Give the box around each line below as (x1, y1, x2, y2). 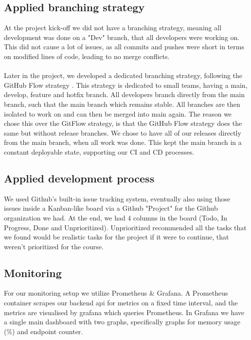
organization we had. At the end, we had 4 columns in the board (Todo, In (4, 212, 228, 222)
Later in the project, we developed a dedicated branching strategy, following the (4, 70, 243, 80)
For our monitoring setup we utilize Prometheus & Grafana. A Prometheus (4, 288, 228, 298)
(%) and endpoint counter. (4, 326, 83, 336)
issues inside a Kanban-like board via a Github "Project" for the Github (4, 203, 218, 213)
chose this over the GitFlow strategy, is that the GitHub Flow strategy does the (4, 118, 242, 128)
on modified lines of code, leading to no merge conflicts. (4, 51, 170, 61)
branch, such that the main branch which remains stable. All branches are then (4, 99, 240, 109)
